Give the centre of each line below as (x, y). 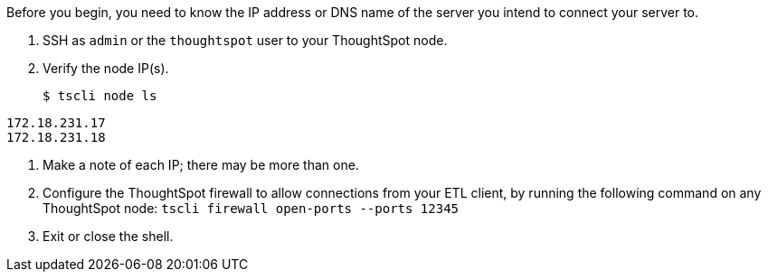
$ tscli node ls (100, 96)
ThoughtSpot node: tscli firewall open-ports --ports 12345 (251, 208)
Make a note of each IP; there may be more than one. (201, 165)
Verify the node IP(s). (106, 68)
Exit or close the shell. (108, 236)
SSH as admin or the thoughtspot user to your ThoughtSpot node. (245, 40)
